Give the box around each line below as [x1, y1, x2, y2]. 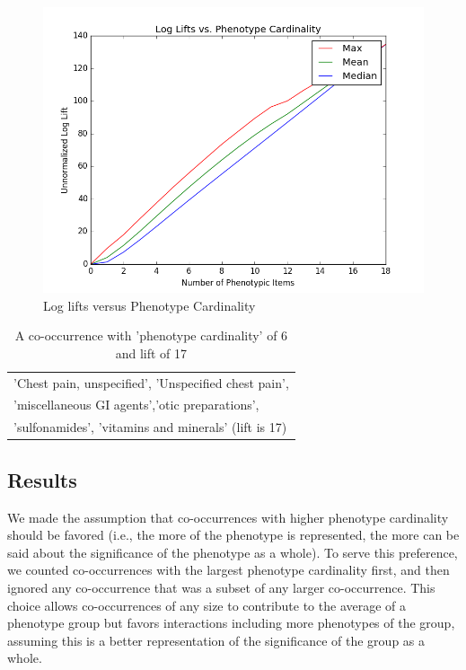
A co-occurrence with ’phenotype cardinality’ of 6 [14, 326, 288, 345]
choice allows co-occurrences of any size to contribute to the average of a [7, 595, 407, 614]
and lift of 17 [115, 343, 188, 362]
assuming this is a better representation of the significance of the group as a [7, 630, 426, 649]
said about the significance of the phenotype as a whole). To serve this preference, [7, 542, 458, 561]
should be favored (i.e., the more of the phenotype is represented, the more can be [7, 525, 460, 544]
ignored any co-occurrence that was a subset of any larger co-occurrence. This [7, 577, 435, 596]
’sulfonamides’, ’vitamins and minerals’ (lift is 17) [13, 418, 287, 436]
